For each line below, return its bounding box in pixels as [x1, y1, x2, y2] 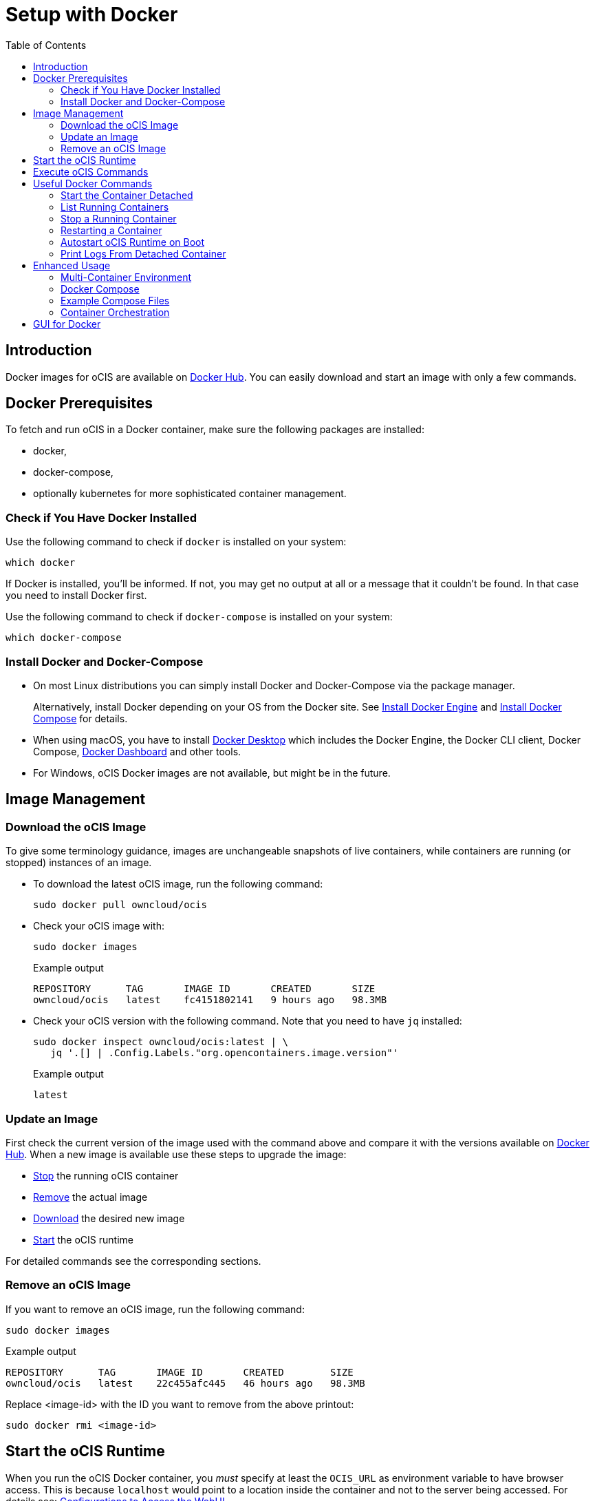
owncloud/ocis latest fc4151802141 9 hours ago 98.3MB [33, 994, 387, 1006]
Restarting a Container [61, 224, 162, 236]
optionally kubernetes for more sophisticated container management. [33, 487, 347, 500]
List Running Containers [61, 200, 169, 213]
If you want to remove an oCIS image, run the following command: [6, 1303, 305, 1315]
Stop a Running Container [61, 212, 177, 224]
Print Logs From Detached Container [61, 247, 226, 260]
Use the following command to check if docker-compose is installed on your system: [6, 611, 393, 623]
